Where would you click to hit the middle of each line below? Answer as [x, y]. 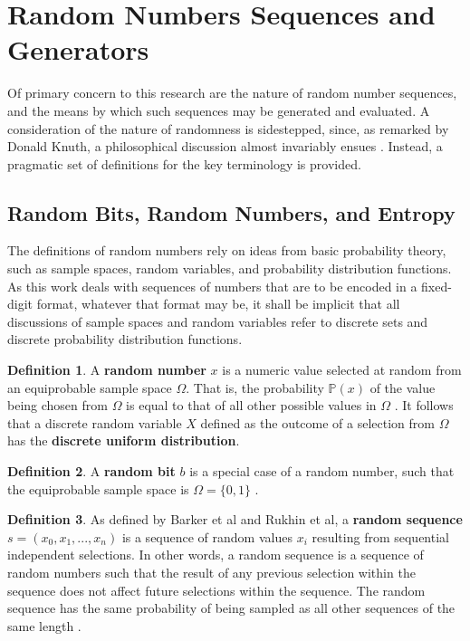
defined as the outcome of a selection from [317, 422]
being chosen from [58, 405]
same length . [44, 625]
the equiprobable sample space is [98, 488]
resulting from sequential [380, 536]
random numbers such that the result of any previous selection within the [211, 572]
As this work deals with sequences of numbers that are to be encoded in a [212, 286]
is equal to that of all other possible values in [251, 405]
